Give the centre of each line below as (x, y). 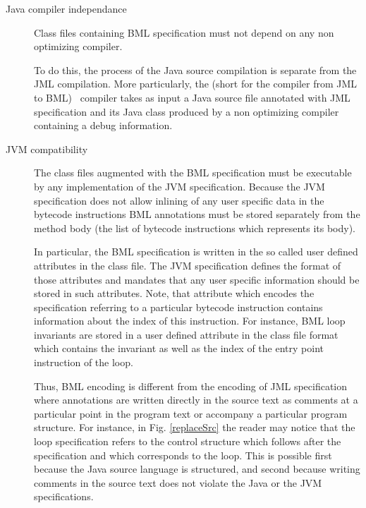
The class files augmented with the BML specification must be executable (193, 173)
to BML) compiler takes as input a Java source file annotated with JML (192, 97)
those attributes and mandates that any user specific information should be (197, 279)
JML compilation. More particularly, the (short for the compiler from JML (196, 84)
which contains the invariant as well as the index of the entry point (179, 348)
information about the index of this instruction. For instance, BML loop (190, 321)
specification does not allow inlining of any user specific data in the (179, 200)
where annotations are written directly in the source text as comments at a (196, 400)
